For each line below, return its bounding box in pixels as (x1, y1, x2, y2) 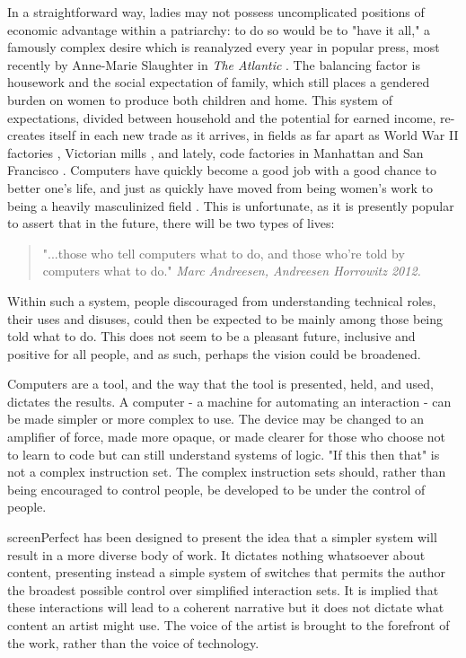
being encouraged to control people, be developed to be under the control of (7, 479, 426, 498)
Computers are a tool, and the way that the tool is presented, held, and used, (7, 374, 434, 393)
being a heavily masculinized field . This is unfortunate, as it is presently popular (7, 196, 454, 215)
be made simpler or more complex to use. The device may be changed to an (7, 409, 425, 428)
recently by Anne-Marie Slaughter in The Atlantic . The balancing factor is (7, 55, 420, 74)
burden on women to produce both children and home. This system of (7, 90, 392, 109)
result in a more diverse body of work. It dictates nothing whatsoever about (7, 545, 426, 564)
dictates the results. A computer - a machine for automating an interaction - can (7, 391, 452, 410)
